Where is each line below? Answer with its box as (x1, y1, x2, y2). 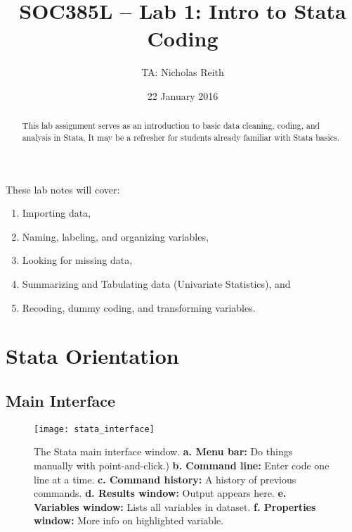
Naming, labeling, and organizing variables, (22, 229, 209, 243)
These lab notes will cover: (6, 182, 120, 196)
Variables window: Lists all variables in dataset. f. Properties (34, 499, 316, 514)
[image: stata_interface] (34, 424, 155, 434)
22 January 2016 (147, 88, 219, 103)
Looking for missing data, (22, 253, 133, 267)
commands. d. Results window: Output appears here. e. (34, 486, 287, 500)
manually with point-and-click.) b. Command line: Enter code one (34, 458, 330, 472)
